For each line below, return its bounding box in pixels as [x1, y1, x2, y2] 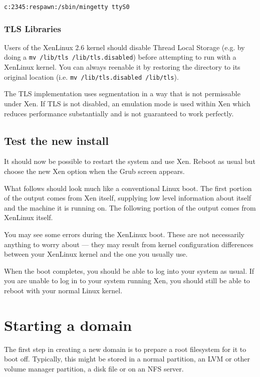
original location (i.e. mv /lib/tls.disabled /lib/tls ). [4, 71, 179, 82]
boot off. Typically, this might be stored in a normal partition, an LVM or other [4, 353, 250, 364]
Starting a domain [4, 314, 132, 335]
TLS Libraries [4, 22, 62, 35]
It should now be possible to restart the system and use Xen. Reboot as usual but [4, 156, 255, 166]
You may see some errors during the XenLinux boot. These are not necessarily [4, 229, 244, 239]
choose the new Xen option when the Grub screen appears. [4, 165, 185, 176]
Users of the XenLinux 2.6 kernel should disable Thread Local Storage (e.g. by [4, 42, 245, 52]
